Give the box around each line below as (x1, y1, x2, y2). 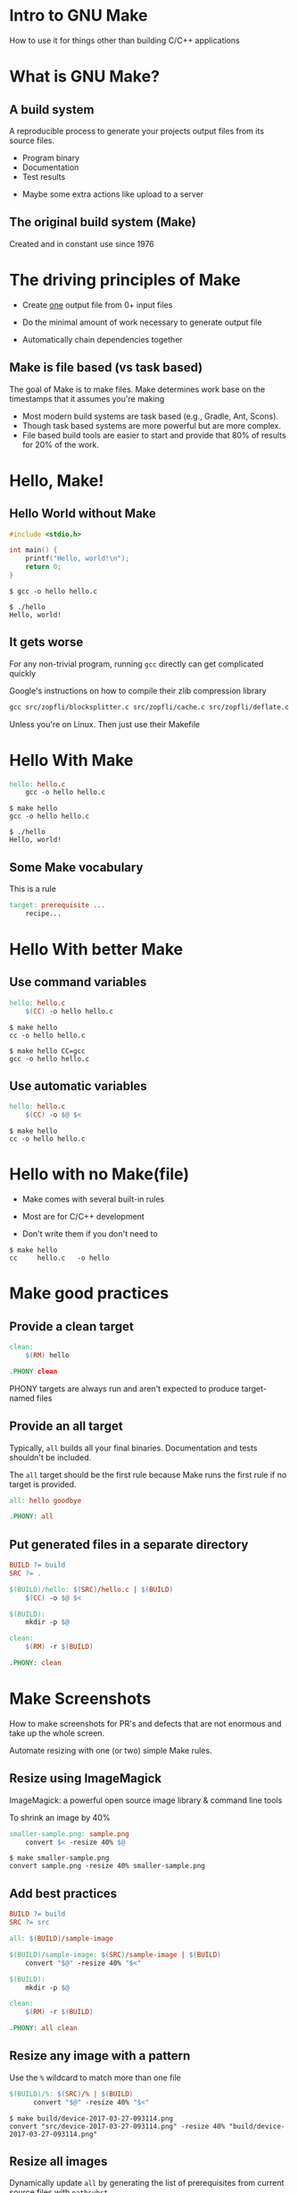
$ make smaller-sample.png (9, 1854, 110, 1863)
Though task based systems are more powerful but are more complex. (21, 420, 282, 430)
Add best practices (9, 1885, 118, 1901)
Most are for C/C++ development (21, 1211, 145, 1222)
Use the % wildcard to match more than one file (9, 2072, 181, 2083)
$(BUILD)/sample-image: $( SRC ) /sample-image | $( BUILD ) (9, 1950, 221, 1959)
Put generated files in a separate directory (9, 1536, 249, 1552)
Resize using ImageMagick (9, 1771, 162, 1786)
